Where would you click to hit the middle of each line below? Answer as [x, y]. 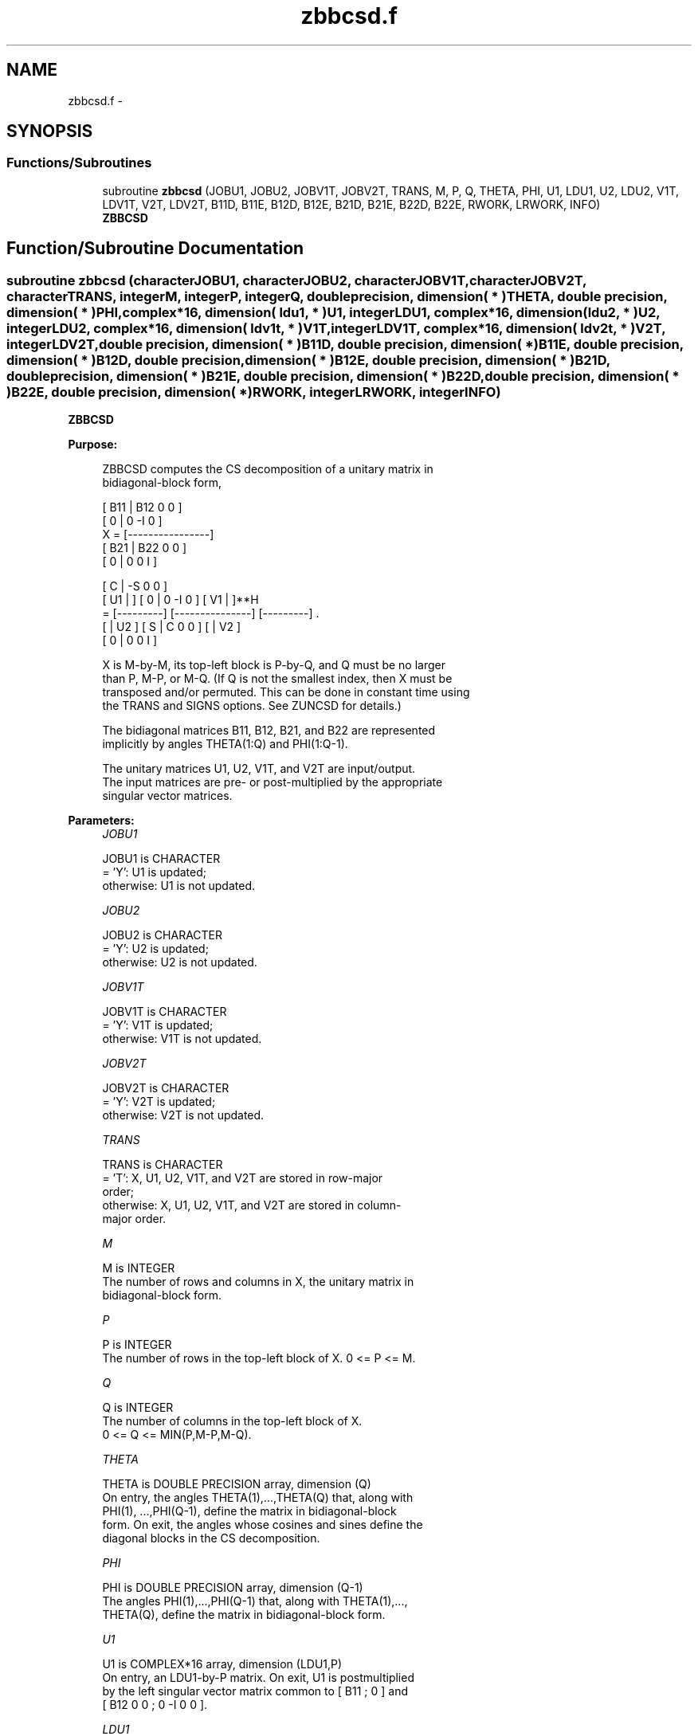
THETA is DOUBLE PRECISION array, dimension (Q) [237, 1484]
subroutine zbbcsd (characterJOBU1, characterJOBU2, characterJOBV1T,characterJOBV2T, [297, 280]
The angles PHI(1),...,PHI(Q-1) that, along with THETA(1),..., [255, 1601]
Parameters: [101, 821]
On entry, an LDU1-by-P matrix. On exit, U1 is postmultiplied [258, 1678]
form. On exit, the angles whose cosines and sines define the [263, 1525]
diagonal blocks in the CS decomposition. [211, 1538]
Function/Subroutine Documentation [155, 249]
